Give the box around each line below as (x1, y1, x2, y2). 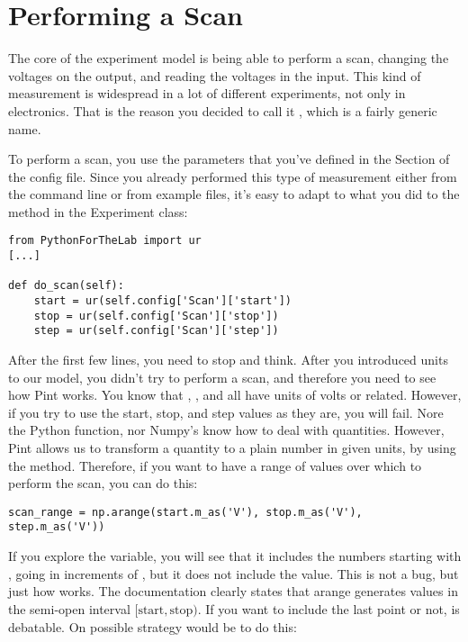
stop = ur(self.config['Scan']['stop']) (33, 309, 279, 322)
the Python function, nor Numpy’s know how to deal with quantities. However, (8, 420, 445, 439)
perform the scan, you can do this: (8, 474, 198, 493)
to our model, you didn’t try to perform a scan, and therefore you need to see (8, 367, 436, 386)
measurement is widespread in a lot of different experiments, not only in (8, 84, 406, 103)
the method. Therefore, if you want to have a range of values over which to (8, 456, 422, 475)
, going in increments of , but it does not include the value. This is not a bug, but (8, 564, 459, 583)
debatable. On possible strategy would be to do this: (8, 617, 297, 636)
